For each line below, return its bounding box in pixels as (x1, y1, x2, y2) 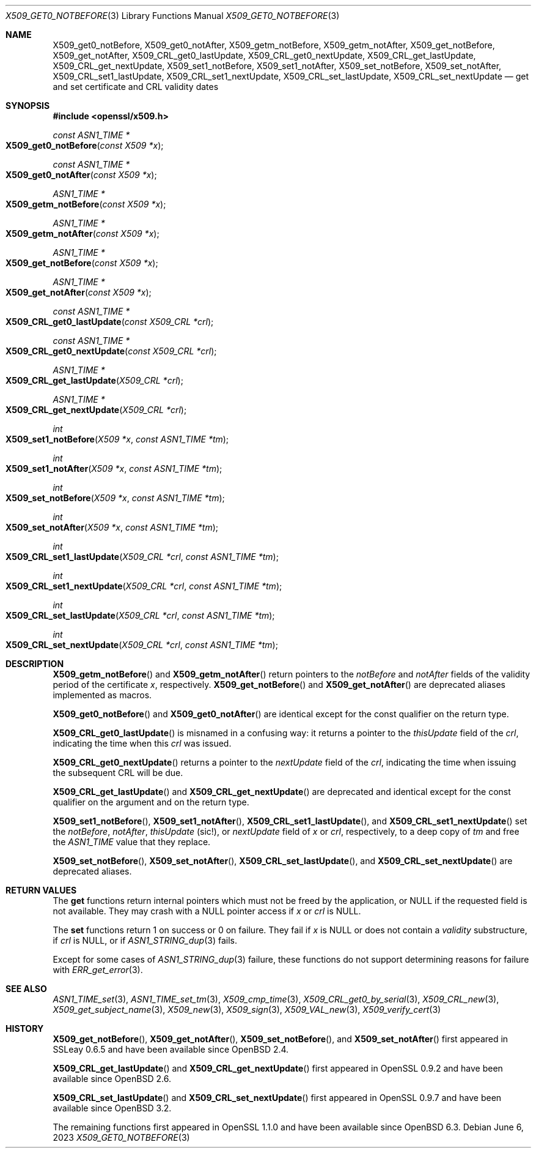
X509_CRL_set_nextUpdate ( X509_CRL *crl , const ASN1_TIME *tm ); (6, 640, 278, 650)
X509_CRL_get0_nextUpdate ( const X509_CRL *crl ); (6, 346, 217, 356)
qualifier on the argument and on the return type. (53, 797, 249, 807)
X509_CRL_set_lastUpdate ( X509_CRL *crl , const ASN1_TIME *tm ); (6, 610, 275, 621)
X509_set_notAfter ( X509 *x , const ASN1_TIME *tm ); (6, 522, 218, 532)
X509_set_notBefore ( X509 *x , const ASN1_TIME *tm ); (6, 493, 225, 503)
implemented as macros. (53, 690, 152, 700)
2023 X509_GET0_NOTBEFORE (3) (53, 1132, 190, 1143)
